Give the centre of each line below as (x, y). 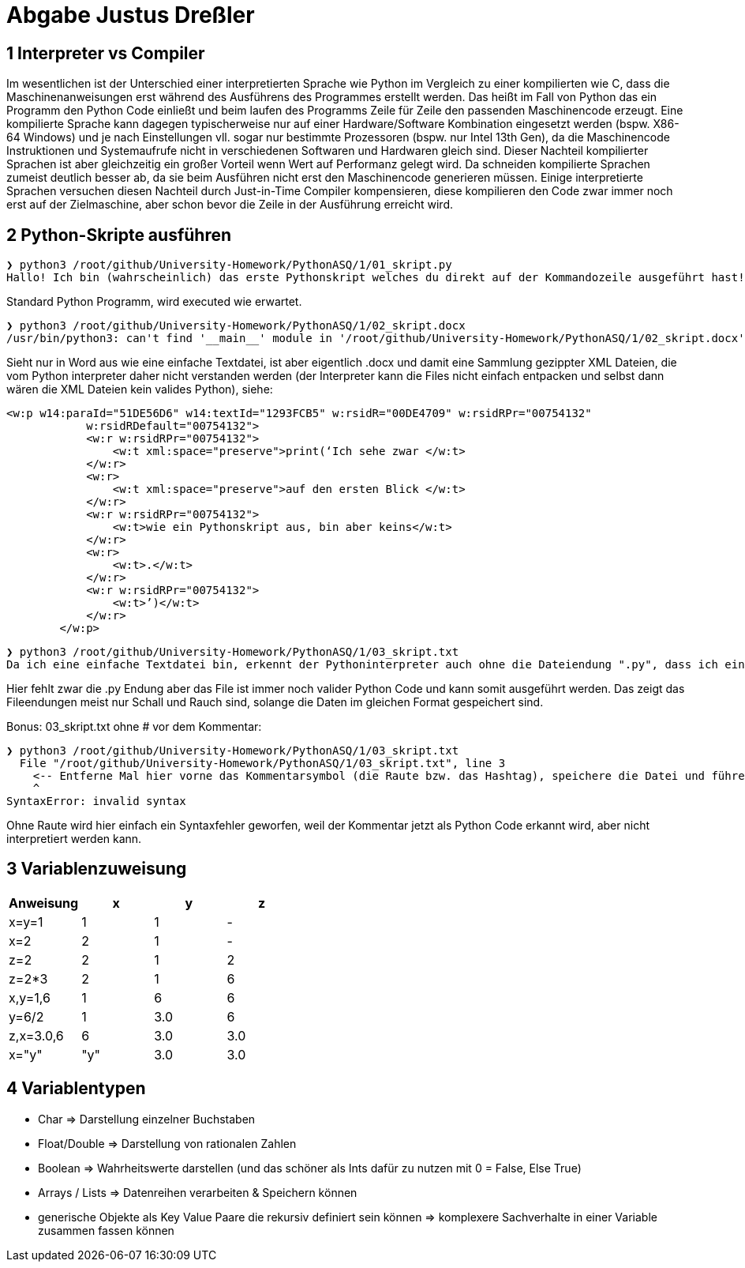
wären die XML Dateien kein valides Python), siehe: (140, 389)
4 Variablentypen (76, 1089)
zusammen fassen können (106, 1230)
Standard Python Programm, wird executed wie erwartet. (154, 302)
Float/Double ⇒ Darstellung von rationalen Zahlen (167, 1143)
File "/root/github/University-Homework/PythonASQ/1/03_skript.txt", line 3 (262, 764)
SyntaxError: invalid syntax (96, 801)
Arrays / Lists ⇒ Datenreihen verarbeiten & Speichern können (198, 1192)
